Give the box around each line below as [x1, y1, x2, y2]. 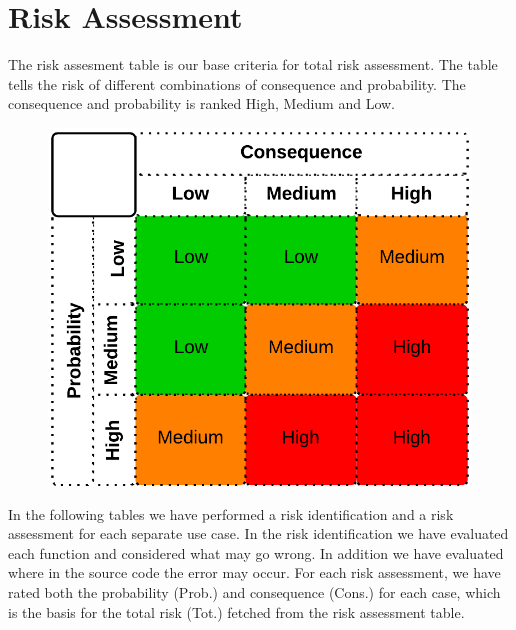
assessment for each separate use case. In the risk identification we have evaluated [8, 523, 509, 544]
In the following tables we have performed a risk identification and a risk [8, 503, 454, 524]
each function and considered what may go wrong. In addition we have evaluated [8, 542, 504, 563]
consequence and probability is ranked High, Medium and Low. [8, 93, 396, 114]
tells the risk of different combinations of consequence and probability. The [8, 73, 466, 94]
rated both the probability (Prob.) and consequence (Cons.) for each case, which [8, 582, 501, 602]
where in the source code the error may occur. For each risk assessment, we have [8, 562, 501, 583]
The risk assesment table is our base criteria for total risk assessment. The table [8, 54, 498, 75]
